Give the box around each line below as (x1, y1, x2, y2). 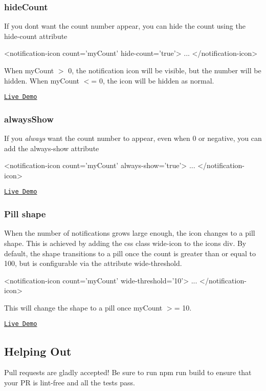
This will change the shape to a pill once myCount (4, 302, 163, 313)
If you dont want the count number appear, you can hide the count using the (4, 20, 246, 31)
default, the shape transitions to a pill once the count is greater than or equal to (4, 248, 256, 258)
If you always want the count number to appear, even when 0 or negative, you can (4, 133, 262, 143)
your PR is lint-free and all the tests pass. (4, 377, 135, 387)
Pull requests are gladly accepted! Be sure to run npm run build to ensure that (4, 367, 252, 378)
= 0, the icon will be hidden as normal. (91, 75, 214, 86)
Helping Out (4, 343, 72, 359)
